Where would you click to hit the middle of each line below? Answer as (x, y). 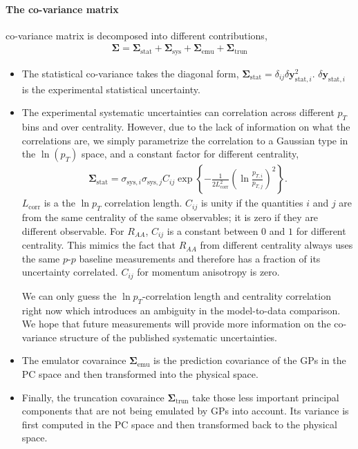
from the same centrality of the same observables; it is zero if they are (170, 217)
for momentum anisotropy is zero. (208, 272)
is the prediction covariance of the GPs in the (250, 360)
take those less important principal (266, 397)
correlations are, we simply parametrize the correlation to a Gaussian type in (185, 140)
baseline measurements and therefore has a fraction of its (200, 258)
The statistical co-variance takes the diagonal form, (130, 73)
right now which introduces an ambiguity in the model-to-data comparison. (181, 310)
